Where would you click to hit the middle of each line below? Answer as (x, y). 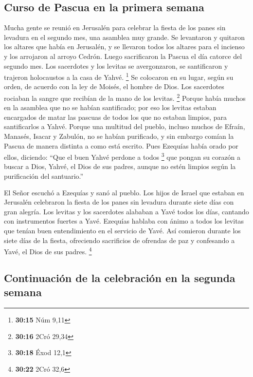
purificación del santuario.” (44, 176)
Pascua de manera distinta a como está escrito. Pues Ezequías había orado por (121, 145)
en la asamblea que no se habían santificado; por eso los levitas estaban (110, 107)
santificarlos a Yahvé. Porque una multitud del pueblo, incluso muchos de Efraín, (125, 126)
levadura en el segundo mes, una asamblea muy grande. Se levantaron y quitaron (125, 37)
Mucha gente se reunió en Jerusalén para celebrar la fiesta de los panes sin (115, 28)
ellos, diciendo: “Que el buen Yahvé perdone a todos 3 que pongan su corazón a (122, 156)
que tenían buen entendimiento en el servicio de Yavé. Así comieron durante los (122, 231)
